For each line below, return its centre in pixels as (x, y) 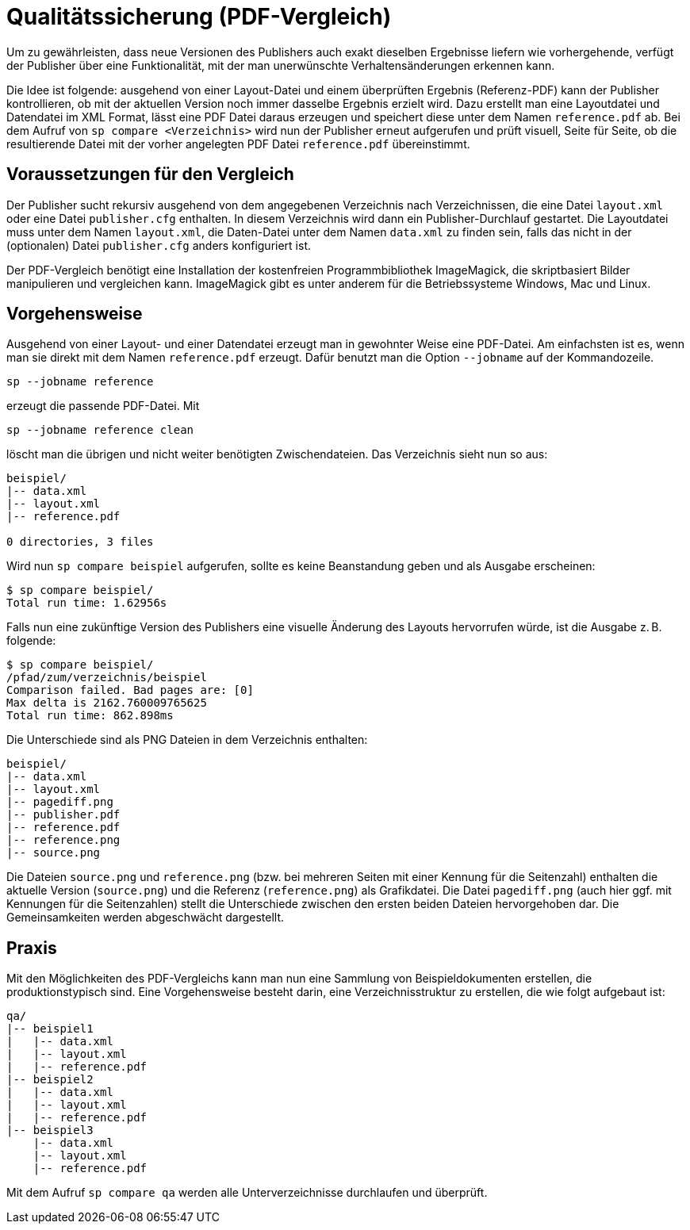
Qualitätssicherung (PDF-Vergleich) (199, 17)
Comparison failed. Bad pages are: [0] (130, 690)
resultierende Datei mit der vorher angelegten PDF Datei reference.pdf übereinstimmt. (238, 144)
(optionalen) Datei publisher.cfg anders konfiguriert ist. (159, 245)
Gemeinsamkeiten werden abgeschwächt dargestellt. (146, 918)
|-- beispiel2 (50, 1080)
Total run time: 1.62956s (87, 603)
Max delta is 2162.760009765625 (107, 703)
